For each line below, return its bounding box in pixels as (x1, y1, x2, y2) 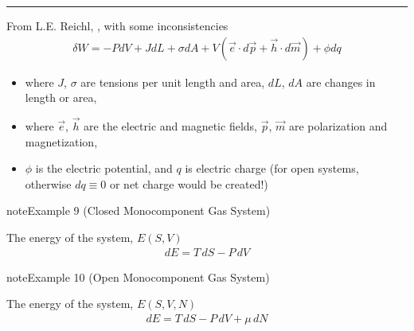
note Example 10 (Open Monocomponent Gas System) (6, 268, 270, 285)
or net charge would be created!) (109, 175, 268, 192)
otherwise (25, 175, 72, 192)
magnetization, (25, 133, 98, 150)
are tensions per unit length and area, (80, 73, 265, 90)
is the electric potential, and (35, 160, 173, 177)
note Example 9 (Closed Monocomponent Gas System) (6, 202, 271, 219)
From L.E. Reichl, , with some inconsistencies (6, 18, 228, 33)
